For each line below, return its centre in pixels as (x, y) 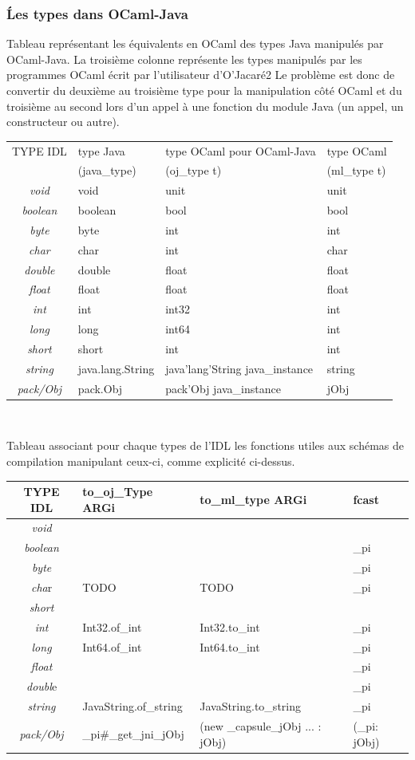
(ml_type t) (356, 170)
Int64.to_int (230, 646)
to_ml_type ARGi (253, 499)
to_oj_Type (118, 492)
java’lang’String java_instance (239, 368)
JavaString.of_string (132, 706)
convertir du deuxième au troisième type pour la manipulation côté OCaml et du (204, 90)
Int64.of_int (112, 646)
